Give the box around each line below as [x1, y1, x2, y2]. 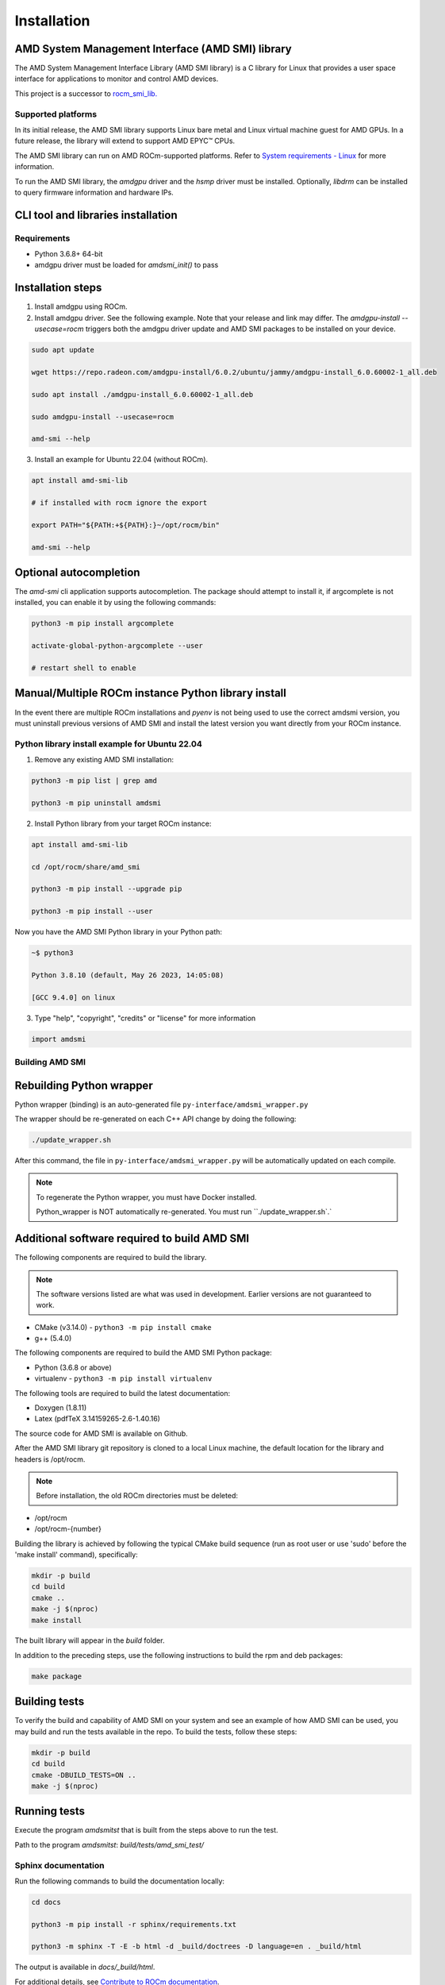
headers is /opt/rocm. [14, 1454, 86, 1464]
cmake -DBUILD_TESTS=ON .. [31, 1771, 136, 1779]
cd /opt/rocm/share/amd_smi [31, 862, 140, 871]
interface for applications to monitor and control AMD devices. [14, 74, 219, 83]
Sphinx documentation [14, 1860, 105, 1871]
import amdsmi [31, 1035, 86, 1043]
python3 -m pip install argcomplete [31, 619, 175, 628]
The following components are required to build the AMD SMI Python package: [14, 1348, 273, 1358]
